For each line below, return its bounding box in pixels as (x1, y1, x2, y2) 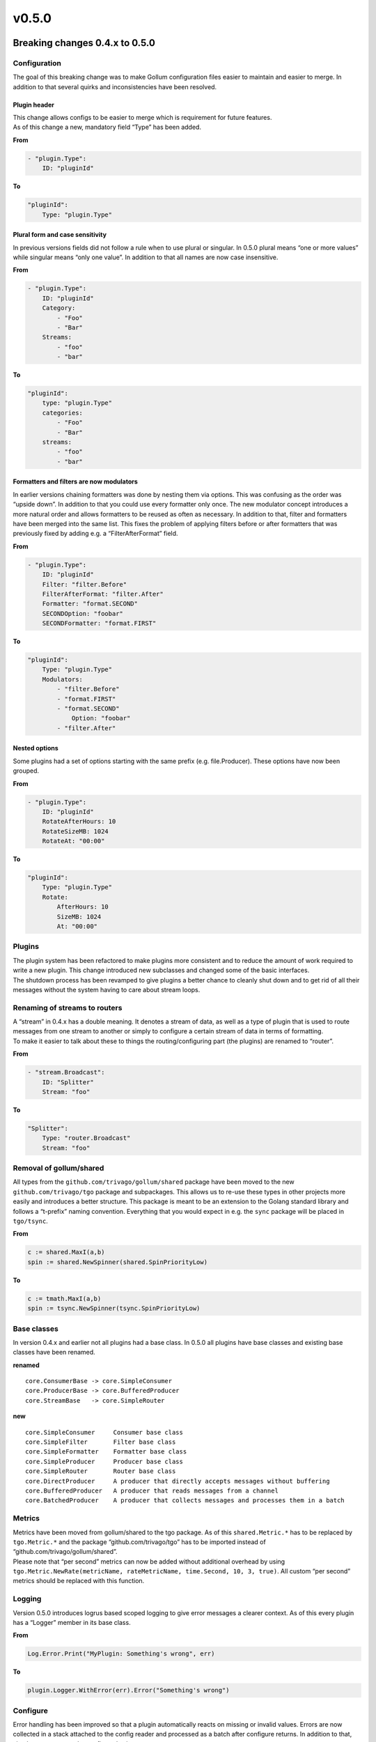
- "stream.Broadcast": (27, 1068, 105, 1077)
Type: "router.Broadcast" (42, 1134, 131, 1142)
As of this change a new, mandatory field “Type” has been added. (13, 123, 202, 132)
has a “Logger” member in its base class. (13, 1618, 132, 1626)
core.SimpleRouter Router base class (25, 1467, 176, 1475)
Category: (42, 304, 76, 312)
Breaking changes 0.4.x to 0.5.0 (13, 37, 156, 49)
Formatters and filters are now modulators (13, 477, 139, 486)
